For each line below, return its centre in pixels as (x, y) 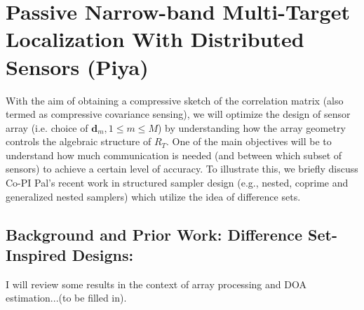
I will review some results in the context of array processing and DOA (156, 284)
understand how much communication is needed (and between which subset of (174, 155)
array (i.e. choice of (47, 127)
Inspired (36, 255)
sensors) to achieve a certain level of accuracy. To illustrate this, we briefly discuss (182, 169)
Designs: (103, 255)
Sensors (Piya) (77, 66)
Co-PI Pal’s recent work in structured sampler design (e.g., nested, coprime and (177, 183)
